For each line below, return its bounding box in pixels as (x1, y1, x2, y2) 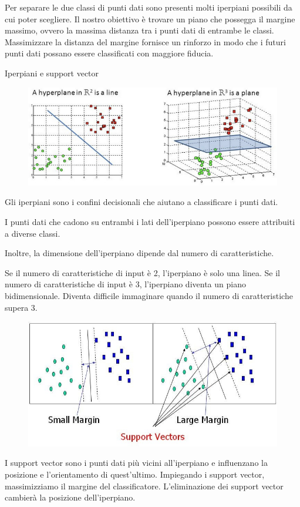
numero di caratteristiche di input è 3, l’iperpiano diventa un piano (5, 278, 246, 290)
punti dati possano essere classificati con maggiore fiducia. (5, 47, 214, 59)
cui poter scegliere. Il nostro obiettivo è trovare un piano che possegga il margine (5, 12, 295, 25)
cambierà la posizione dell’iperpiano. (5, 491, 136, 503)
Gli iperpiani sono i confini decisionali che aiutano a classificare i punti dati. (5, 196, 278, 208)
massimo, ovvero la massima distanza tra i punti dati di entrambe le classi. (5, 24, 274, 36)
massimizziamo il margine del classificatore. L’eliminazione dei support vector (5, 479, 284, 492)
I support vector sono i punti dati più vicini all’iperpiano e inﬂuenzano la (5, 456, 268, 469)
